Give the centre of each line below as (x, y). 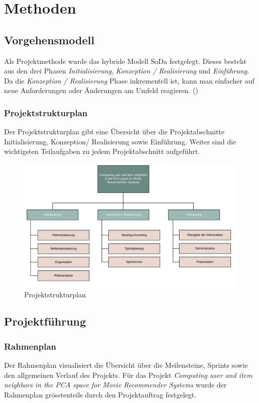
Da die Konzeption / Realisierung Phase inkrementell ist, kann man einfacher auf (129, 80)
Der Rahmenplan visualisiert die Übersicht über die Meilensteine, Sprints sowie (126, 365)
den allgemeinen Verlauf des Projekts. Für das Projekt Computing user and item (128, 375)
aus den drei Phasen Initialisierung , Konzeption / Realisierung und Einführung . (127, 71)
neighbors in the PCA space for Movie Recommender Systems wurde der (115, 385)
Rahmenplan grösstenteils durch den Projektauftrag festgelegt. (100, 394)
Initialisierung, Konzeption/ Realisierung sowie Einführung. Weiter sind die (120, 141)
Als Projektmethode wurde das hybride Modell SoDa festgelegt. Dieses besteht (125, 61)
